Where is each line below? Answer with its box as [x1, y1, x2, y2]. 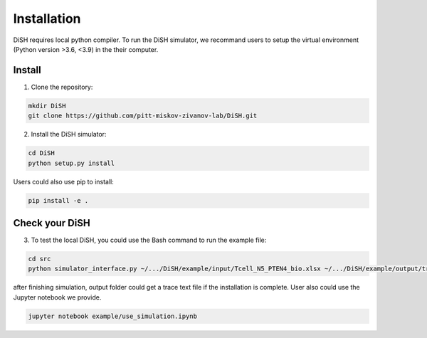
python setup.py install [28, 159, 115, 167]
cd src [28, 255, 51, 263]
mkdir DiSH [28, 102, 66, 110]
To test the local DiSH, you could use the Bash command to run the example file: [31, 236, 267, 245]
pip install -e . [28, 196, 89, 204]
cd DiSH [28, 149, 55, 157]
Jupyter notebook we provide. [13, 292, 102, 302]
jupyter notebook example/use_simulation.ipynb [28, 312, 197, 320]
